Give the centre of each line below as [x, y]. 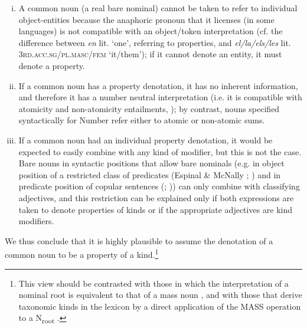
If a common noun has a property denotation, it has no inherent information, [158, 85]
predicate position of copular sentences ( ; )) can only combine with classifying [159, 186]
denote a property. [52, 65]
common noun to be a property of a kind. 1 [82, 253]
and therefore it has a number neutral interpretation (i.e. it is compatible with [160, 97]
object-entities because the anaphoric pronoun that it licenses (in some [146, 19]
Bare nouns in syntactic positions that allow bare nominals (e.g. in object [151, 163]
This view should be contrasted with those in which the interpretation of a [153, 283]
